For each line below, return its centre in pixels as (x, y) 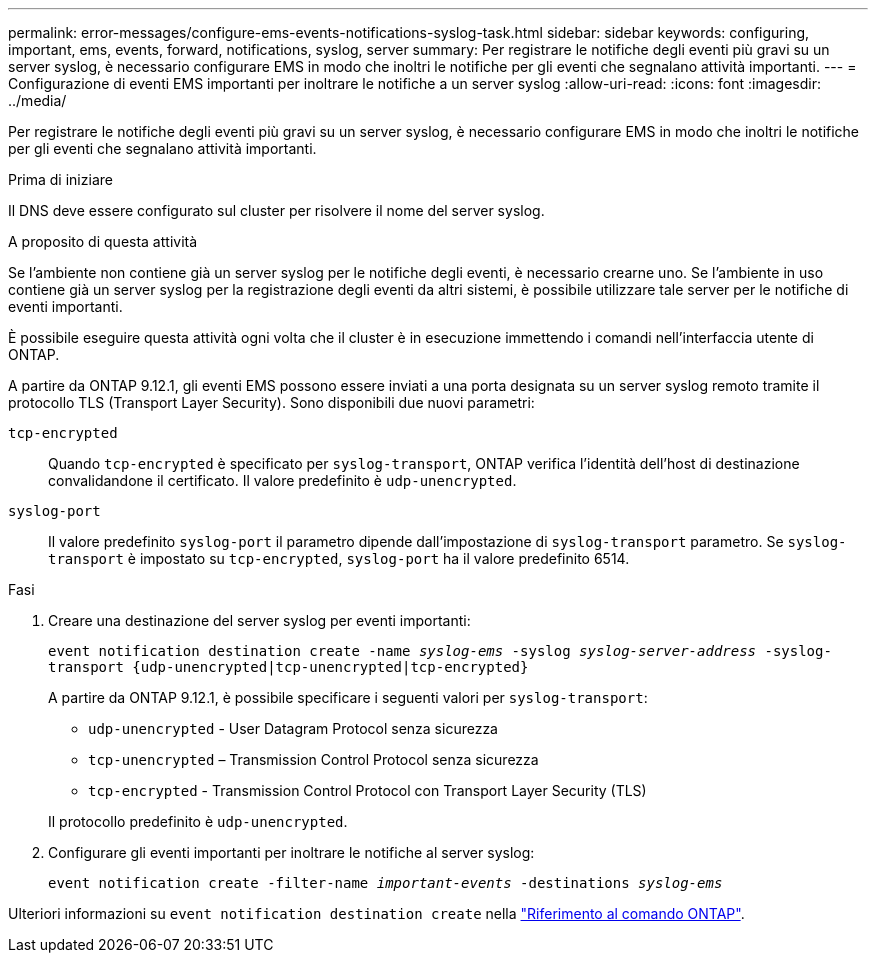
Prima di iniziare (60, 179)
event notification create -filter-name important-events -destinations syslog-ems (385, 883)
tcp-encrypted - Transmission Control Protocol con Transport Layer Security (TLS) (367, 790)
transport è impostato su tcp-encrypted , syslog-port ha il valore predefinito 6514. (339, 558)
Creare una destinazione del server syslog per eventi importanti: (259, 620)
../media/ (37, 100)
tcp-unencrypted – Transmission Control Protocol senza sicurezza (313, 759)
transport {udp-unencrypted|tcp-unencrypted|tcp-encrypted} (288, 667)
